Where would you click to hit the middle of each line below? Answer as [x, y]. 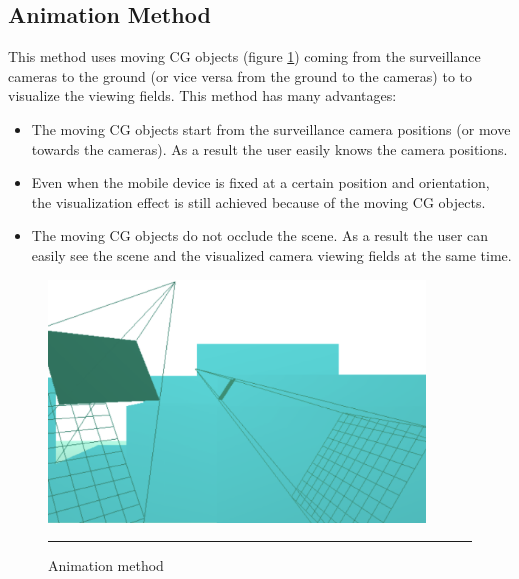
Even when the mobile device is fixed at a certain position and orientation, [260, 182]
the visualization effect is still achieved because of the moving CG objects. [258, 201]
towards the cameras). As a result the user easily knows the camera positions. [269, 148]
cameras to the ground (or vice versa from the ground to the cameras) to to [240, 75]
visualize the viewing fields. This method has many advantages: [202, 95]
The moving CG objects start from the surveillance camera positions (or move [271, 128]
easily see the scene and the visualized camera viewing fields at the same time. [271, 254]
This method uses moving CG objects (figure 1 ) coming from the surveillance [244, 56]
